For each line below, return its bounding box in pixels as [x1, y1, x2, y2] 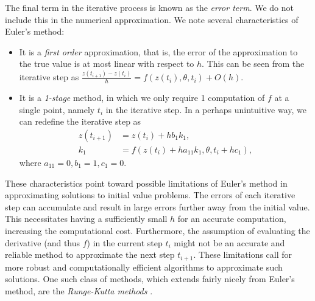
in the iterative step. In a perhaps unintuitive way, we [105, 103, 306, 116]
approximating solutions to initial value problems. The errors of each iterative [5, 189, 296, 201]
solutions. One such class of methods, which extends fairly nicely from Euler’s [5, 272, 295, 285]
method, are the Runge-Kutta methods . [5, 284, 153, 297]
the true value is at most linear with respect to [19, 57, 194, 70]
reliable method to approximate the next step [5, 248, 175, 261]
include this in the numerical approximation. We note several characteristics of [5, 13, 299, 26]
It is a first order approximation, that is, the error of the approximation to [19, 45, 298, 58]
